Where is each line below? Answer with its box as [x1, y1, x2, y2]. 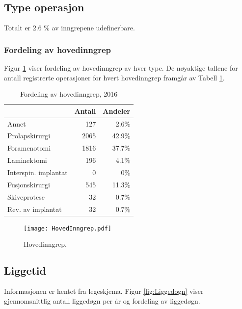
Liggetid [4, 263, 46, 278]
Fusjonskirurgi [7, 179, 50, 189]
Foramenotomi [7, 143, 51, 153]
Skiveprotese [7, 191, 45, 202]
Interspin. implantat [7, 167, 68, 178]
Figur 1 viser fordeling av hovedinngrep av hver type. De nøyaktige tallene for [4, 63, 238, 73]
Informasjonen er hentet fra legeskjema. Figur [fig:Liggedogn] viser [4, 286, 204, 296]
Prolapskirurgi [7, 130, 51, 141]
